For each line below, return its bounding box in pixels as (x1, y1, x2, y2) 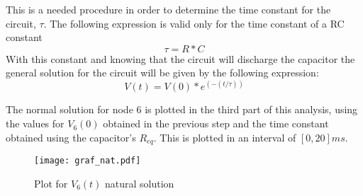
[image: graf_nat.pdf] (34, 156, 141, 166)
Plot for (34, 175, 68, 190)
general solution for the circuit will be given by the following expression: (6, 65, 319, 80)
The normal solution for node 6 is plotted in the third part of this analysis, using (6, 102, 358, 117)
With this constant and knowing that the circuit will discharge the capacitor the (6, 51, 355, 66)
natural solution (105, 175, 174, 190)
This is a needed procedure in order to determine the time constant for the (6, 2, 331, 16)
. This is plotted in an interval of (153, 129, 296, 144)
